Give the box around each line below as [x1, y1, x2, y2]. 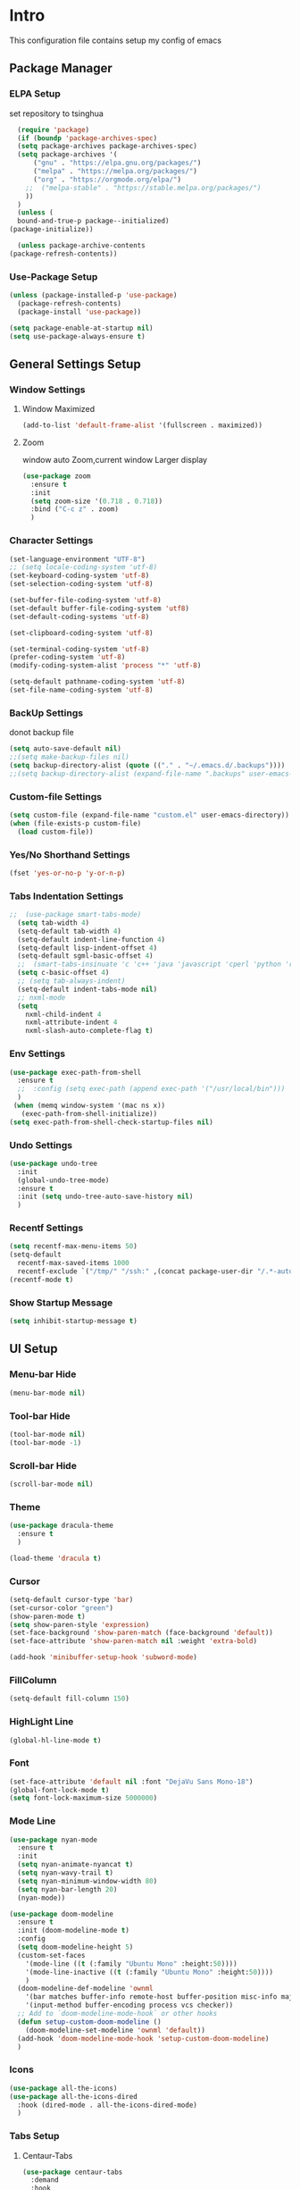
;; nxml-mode [17, 993, 66, 1002]
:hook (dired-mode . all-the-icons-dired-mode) [17, 2101, 198, 2110]
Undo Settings [9, 1138, 73, 1151]
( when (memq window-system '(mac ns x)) [12, 1101, 166, 1111]
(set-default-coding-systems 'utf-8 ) [9, 612, 150, 621]
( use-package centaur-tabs [21, 2168, 123, 2177]
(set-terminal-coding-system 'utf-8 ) [9, 644, 150, 653]
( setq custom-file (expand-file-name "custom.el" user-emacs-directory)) [9, 810, 290, 819]
